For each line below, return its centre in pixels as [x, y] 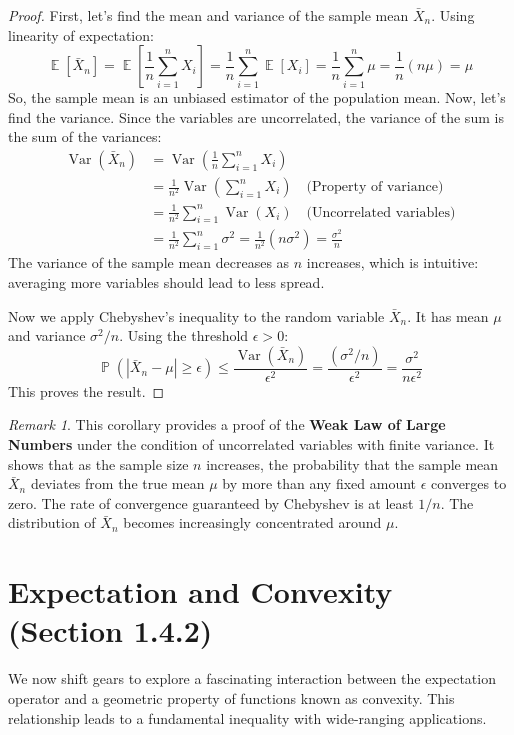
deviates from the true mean [117, 483]
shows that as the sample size [98, 463]
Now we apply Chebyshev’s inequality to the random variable [196, 315]
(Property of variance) [375, 187]
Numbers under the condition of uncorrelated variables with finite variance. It [251, 444]
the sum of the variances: [85, 136]
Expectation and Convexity [200, 591]
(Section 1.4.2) [110, 630]
